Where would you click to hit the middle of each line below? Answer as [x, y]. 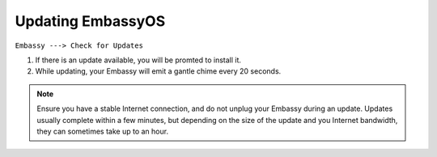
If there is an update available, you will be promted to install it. [138, 60]
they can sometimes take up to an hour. [103, 131]
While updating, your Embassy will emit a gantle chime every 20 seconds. [158, 71]
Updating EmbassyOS [90, 21]
